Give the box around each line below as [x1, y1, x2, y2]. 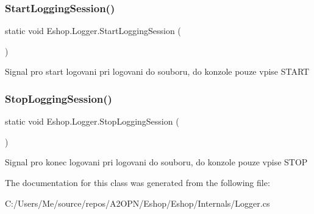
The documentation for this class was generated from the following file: [5, 176, 270, 188]
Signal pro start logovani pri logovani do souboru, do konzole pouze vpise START [5, 65, 310, 78]
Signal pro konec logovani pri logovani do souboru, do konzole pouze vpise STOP [5, 156, 308, 168]
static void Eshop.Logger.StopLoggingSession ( [5, 115, 179, 128]
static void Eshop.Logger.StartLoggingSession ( [5, 24, 181, 37]
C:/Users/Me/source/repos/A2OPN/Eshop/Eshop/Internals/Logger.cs [5, 196, 270, 209]
